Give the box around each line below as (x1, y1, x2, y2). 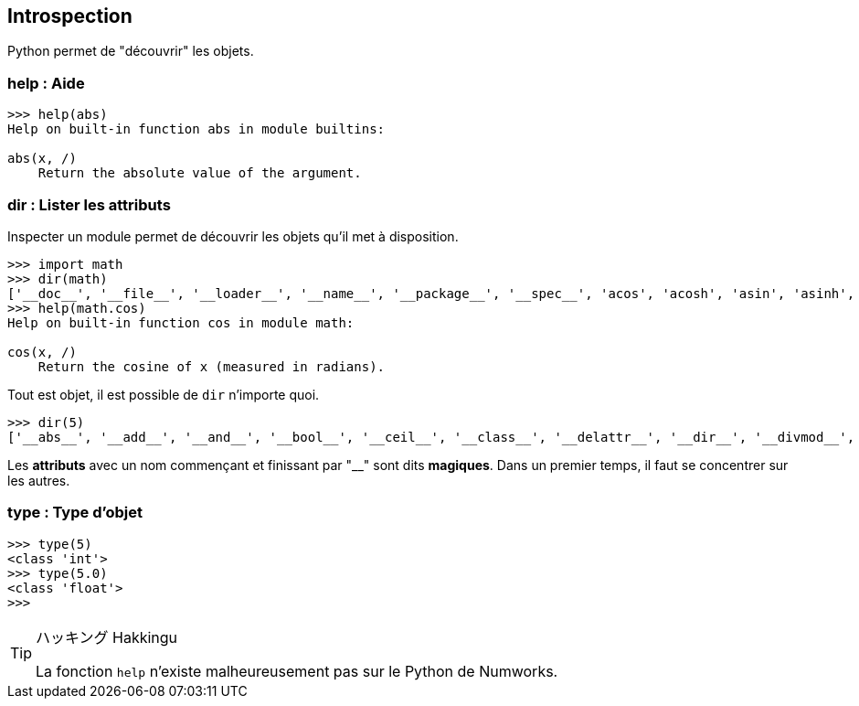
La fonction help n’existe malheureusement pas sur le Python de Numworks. (36, 661, 558, 680)
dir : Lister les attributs (7, 195, 171, 214)
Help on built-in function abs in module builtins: (7, 122, 386, 137)
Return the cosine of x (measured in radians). (37, 358, 386, 374)
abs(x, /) (7, 151, 77, 166)
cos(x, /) (7, 344, 77, 359)
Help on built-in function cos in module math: (7, 315, 355, 330)
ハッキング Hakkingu (36, 627, 178, 647)
